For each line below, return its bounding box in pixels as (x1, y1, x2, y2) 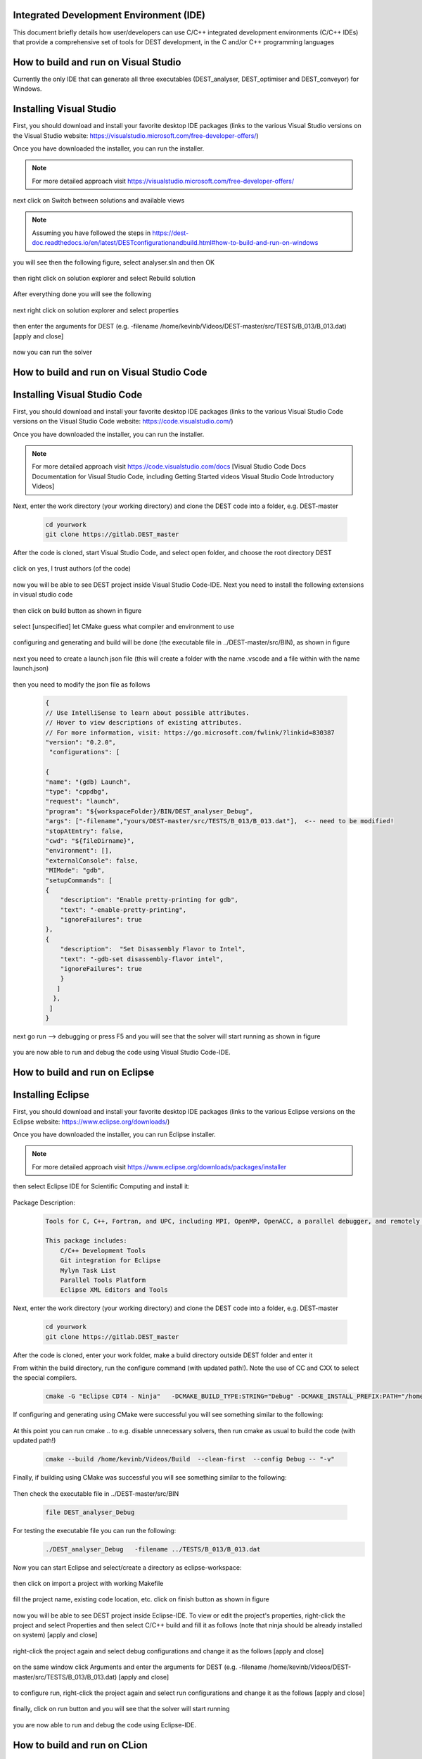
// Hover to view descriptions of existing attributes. (45, 718, 243, 727)
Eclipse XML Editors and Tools (60, 1286, 168, 1294)
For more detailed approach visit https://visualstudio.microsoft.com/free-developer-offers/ (32, 177, 295, 185)
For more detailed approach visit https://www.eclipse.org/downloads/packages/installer (32, 1162, 287, 1171)
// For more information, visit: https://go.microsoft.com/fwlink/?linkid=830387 (45, 728, 335, 737)
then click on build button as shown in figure (13, 606, 142, 615)
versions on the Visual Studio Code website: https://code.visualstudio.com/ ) (13, 417, 234, 426)
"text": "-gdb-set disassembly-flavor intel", (60, 955, 224, 963)
